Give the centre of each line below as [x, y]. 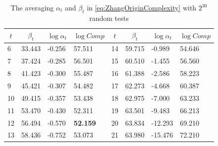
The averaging [32, 7]
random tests [109, 18]
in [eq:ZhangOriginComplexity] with [142, 7]
